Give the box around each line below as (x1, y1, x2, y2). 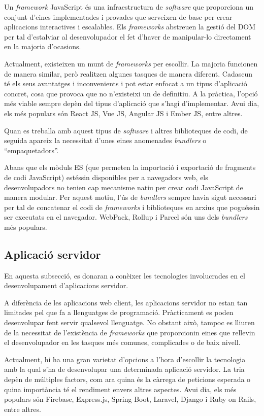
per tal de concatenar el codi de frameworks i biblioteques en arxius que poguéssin (4, 201, 260, 212)
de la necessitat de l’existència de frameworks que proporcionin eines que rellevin (4, 327, 255, 337)
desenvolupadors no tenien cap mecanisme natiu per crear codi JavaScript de (4, 182, 243, 192)
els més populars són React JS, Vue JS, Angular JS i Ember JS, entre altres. (4, 108, 243, 118)
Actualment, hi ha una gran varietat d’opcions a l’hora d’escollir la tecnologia (4, 354, 246, 364)
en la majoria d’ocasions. (4, 41, 81, 52)
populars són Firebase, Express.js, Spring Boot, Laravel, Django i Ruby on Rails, (4, 394, 256, 404)
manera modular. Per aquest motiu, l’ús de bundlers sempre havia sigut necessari (4, 192, 256, 202)
